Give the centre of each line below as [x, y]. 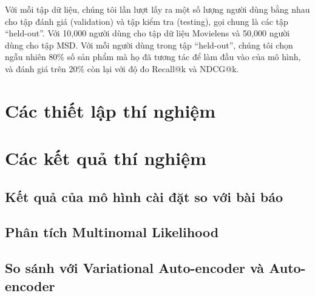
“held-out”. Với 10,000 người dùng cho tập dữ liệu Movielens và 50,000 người [147, 33]
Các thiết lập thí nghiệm [110, 110]
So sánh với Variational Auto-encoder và [135, 268]
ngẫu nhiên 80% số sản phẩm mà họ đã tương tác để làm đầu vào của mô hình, [153, 57]
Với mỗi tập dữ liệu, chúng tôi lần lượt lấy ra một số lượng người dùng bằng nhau [157, 9]
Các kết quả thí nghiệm [106, 158]
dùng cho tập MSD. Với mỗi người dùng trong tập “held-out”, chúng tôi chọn [149, 45]
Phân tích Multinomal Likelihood [112, 232]
